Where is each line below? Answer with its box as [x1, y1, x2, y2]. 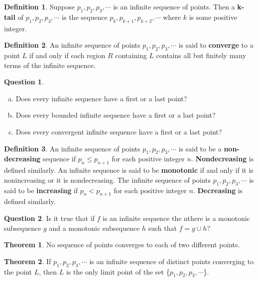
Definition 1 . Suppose [4, 1, 75, 11]
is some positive [189, 11, 237, 22]
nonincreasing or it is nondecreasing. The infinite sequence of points [4, 174, 211, 185]
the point [4, 266, 32, 277]
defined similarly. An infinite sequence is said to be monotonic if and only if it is [4, 165, 254, 175]
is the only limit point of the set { [66, 266, 170, 277]
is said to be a [178, 143, 222, 153]
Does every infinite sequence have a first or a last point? [15, 93, 187, 103]
